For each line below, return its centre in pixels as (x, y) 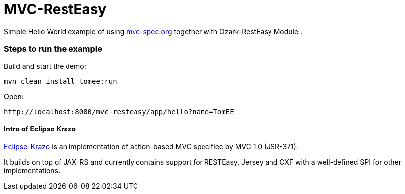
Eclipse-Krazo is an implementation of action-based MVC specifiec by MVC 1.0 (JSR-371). (151, 146)
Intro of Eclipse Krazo (40, 129)
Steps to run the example (53, 49)
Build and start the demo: (45, 66)
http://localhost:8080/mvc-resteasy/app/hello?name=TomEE (119, 111)
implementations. (32, 170)
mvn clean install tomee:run (61, 81)
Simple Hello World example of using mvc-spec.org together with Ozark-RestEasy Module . (153, 31)
